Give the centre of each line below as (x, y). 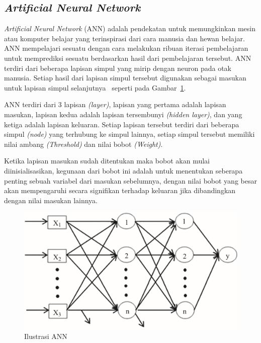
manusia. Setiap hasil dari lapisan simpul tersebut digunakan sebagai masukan (125, 78)
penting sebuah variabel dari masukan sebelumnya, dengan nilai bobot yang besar (130, 180)
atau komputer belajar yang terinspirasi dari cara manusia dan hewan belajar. (124, 38)
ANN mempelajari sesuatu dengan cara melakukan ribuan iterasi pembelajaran (126, 48)
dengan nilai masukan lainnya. (51, 200)
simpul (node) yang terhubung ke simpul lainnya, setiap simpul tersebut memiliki (129, 134)
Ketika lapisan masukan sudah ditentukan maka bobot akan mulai (107, 161)
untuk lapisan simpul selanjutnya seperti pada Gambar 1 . (95, 87)
